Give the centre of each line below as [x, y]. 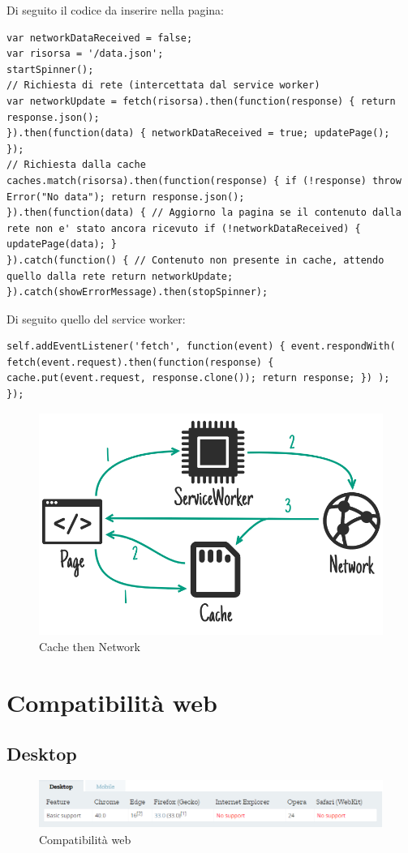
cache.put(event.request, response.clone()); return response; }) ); [198, 378]
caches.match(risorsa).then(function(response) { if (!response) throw [204, 180]
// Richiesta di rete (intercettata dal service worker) [163, 86]
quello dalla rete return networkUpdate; [120, 276]
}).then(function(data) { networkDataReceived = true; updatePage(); [198, 133]
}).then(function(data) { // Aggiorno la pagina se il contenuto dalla [204, 213]
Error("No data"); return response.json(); [126, 197]
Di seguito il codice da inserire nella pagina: [115, 10]
